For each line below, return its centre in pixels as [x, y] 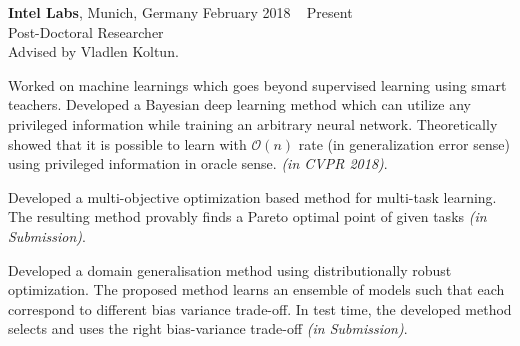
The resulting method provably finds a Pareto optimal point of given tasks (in [247, 216]
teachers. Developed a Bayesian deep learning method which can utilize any [239, 104]
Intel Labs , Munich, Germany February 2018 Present [180, 12]
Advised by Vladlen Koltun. [93, 51]
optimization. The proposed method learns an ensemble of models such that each [256, 289]
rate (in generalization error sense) [404, 143]
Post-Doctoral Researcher [86, 31]
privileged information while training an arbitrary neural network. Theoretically [253, 123]
